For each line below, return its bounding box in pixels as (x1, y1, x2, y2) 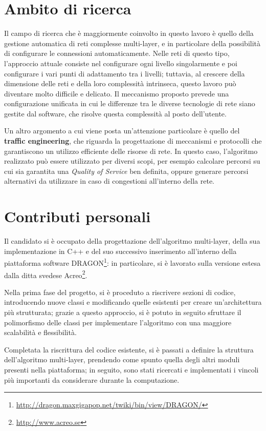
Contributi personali (4, 206, 151, 227)
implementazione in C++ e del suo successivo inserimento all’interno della (4, 245, 237, 256)
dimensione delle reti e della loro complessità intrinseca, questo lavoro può (4, 78, 236, 89)
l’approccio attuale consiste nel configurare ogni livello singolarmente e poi (4, 57, 237, 68)
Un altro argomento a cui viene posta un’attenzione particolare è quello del (4, 125, 240, 136)
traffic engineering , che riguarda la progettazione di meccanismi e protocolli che (4, 135, 262, 146)
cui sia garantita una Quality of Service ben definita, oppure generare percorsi (4, 165, 249, 176)
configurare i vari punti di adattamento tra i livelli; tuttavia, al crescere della (4, 68, 245, 79)
